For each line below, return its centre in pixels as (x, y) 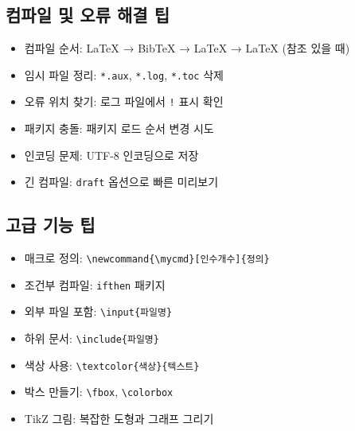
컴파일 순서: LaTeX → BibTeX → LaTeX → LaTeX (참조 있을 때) (187, 48)
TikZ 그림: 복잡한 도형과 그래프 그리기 (119, 419)
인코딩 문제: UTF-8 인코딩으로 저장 (111, 155)
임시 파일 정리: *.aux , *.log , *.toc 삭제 (124, 74)
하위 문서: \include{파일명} (92, 338)
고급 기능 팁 (51, 225)
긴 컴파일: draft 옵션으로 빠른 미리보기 (121, 182)
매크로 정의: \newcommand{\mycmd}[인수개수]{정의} (147, 258)
